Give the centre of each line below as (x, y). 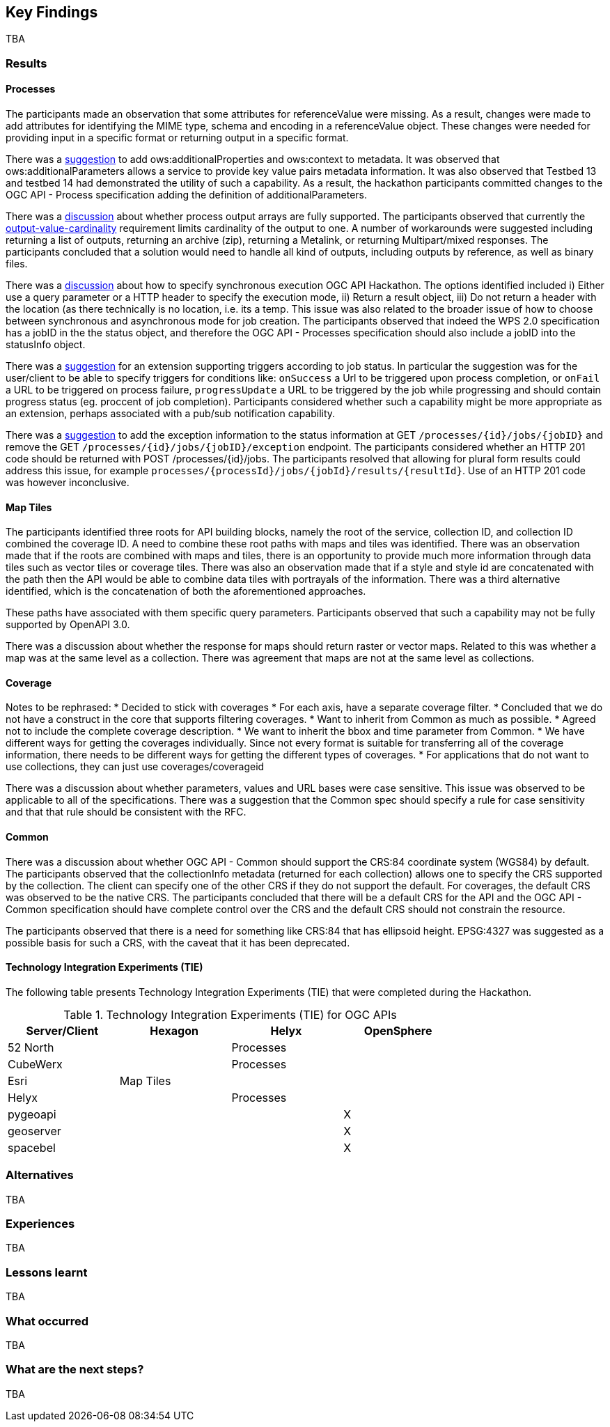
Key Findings (52, 12)
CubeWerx (35, 1064)
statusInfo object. (46, 345)
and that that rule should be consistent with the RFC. (126, 812)
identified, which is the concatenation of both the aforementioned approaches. (186, 591)
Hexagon (174, 1030)
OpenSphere (398, 1030)
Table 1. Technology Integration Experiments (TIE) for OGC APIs (230, 1014)
